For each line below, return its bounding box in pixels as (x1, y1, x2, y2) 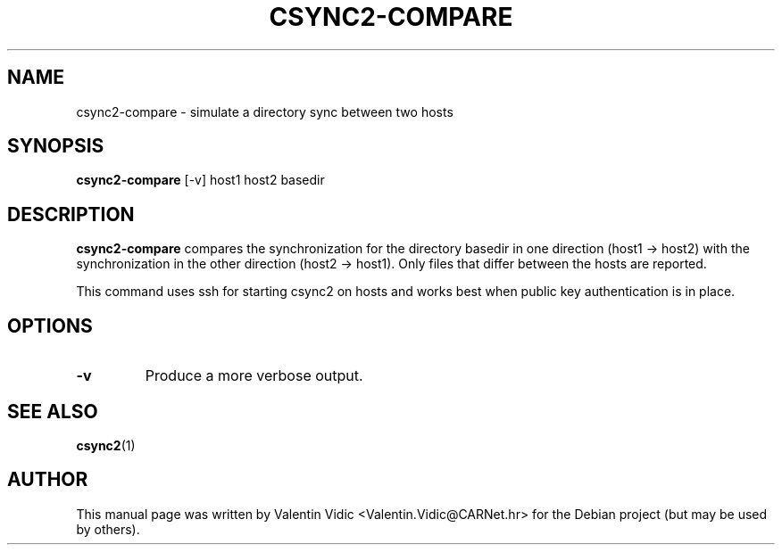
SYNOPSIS (7, 135, 104, 158)
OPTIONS (7, 314, 93, 337)
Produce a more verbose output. (145, 367, 363, 385)
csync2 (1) (76, 437, 136, 453)
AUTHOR (7, 468, 88, 491)
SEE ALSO (7, 400, 98, 423)
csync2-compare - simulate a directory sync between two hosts (76, 103, 453, 119)
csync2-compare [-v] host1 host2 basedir (76, 172, 325, 188)
